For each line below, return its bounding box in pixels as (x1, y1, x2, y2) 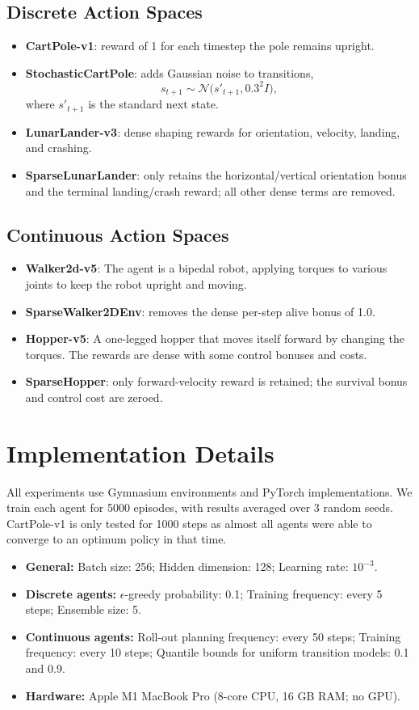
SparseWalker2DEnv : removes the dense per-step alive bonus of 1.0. (25, 302, 375, 319)
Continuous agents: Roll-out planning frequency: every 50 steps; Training (25, 628, 401, 644)
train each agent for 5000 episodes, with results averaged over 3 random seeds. (6, 499, 393, 516)
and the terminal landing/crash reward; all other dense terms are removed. (25, 182, 396, 199)
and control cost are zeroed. (25, 388, 163, 405)
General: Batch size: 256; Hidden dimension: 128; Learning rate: (25, 558, 349, 575)
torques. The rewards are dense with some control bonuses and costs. (25, 345, 367, 362)
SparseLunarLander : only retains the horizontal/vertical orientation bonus (25, 166, 407, 183)
